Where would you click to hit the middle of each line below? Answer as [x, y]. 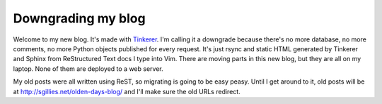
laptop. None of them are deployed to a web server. [88, 69]
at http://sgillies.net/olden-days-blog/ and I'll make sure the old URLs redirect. [127, 91]
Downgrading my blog [79, 18]
